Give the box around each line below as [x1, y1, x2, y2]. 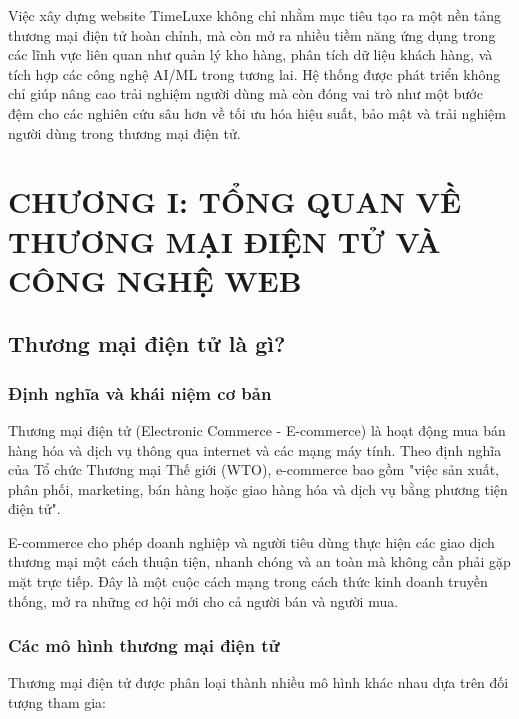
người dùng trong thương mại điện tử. [8, 122, 241, 143]
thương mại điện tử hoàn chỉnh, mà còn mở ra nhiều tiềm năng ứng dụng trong [8, 24, 496, 45]
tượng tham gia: [8, 692, 107, 713]
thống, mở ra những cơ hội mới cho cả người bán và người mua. [8, 590, 399, 611]
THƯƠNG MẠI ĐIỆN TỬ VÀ [8, 220, 441, 261]
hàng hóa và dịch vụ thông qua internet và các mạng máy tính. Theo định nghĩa [8, 439, 502, 460]
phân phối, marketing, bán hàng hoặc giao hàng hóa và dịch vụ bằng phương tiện [8, 478, 508, 499]
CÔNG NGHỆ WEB [8, 259, 302, 300]
